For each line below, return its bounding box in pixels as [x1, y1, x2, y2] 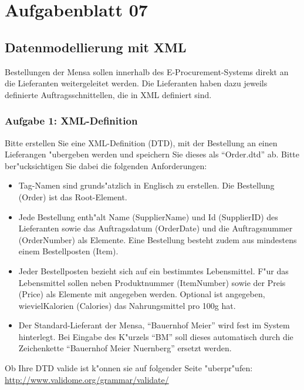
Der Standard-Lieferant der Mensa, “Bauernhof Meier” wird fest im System [18, 319, 290, 331]
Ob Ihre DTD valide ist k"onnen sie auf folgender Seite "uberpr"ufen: [5, 362, 253, 374]
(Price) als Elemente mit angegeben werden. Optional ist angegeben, [18, 288, 265, 300]
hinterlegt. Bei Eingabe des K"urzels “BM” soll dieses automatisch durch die [18, 330, 293, 342]
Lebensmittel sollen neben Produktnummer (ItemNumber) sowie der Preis [18, 276, 286, 288]
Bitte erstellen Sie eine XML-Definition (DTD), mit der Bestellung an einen [5, 136, 278, 149]
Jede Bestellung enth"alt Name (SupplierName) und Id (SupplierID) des [18, 210, 278, 223]
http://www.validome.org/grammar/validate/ [5, 373, 169, 385]
